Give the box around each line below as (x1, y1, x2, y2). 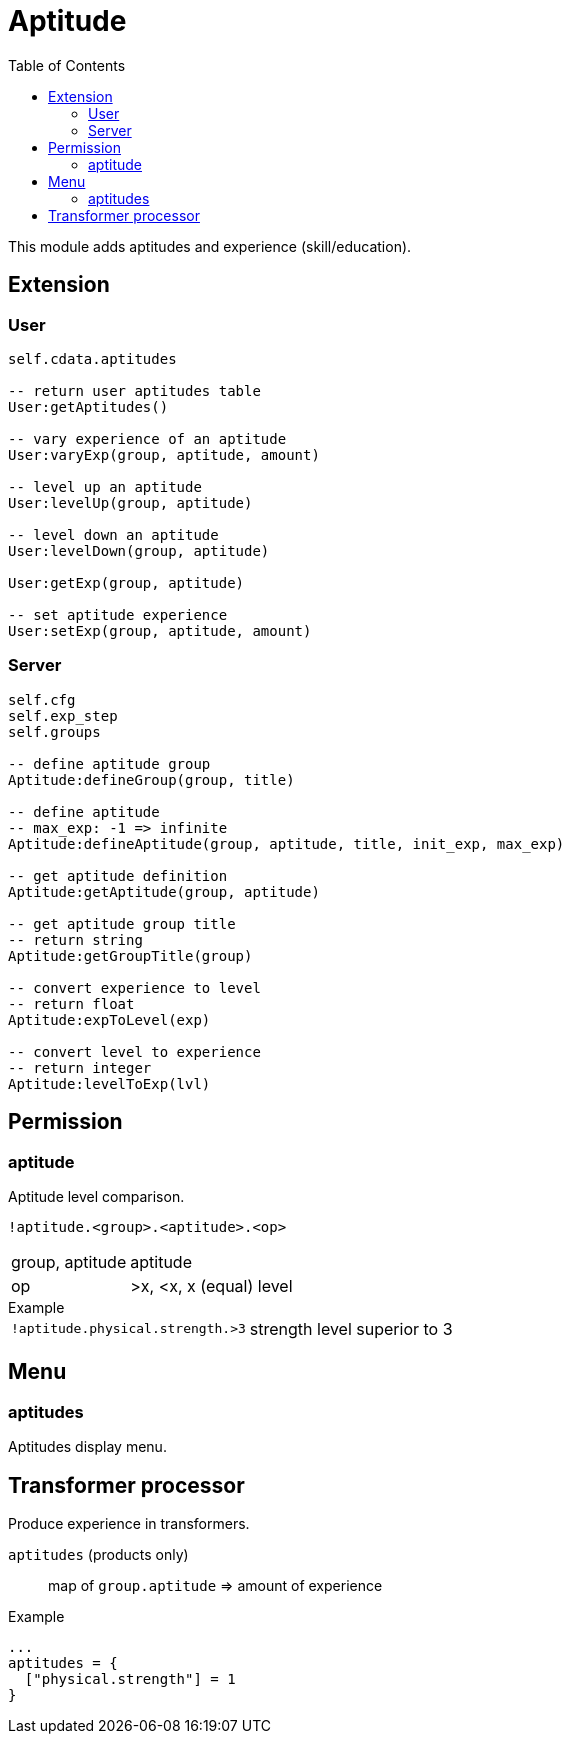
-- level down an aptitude (8, 526, 219, 543)
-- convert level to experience (8, 1043, 261, 1060)
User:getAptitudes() (8, 398, 169, 415)
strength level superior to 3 (249, 1318, 453, 1339)
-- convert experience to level (8, 979, 261, 996)
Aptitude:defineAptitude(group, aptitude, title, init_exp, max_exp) (8, 835, 565, 852)
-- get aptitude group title (8, 915, 236, 932)
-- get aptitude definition (8, 867, 228, 884)
